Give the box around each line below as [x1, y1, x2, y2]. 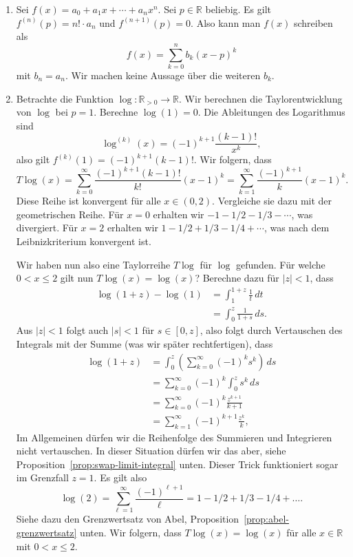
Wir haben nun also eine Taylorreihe [16, 257, 171, 271]
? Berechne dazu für [195, 271, 279, 285]
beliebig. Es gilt [205, 2, 272, 16]
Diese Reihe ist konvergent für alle [16, 193, 161, 208]
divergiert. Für [16, 220, 78, 235]
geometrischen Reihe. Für [16, 207, 124, 221]
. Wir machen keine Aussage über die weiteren [65, 67, 261, 82]
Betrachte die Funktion [16, 91, 114, 105]
